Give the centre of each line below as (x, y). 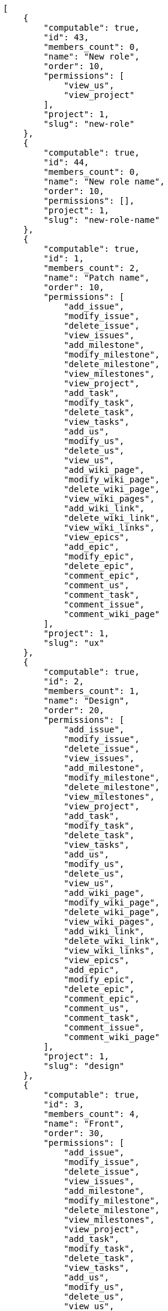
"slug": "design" (84, 1066)
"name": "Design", (86, 701)
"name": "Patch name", (97, 278)
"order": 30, (74, 1133)
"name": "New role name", (104, 181)
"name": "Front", (84, 1124)
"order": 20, (74, 710)
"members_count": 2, (91, 268)
